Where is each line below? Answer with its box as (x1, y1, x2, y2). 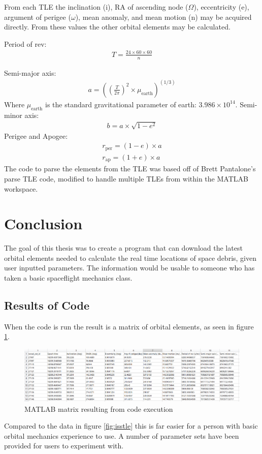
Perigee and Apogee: (4, 130, 68, 141)
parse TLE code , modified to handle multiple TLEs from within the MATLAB (4, 173, 248, 184)
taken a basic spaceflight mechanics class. (4, 273, 133, 283)
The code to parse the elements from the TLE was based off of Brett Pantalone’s (4, 163, 256, 174)
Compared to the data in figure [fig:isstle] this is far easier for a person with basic (4, 420, 258, 431)
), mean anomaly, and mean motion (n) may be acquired (75, 11, 252, 22)
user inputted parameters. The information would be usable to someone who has (4, 262, 255, 273)
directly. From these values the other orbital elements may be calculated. (4, 21, 231, 32)
